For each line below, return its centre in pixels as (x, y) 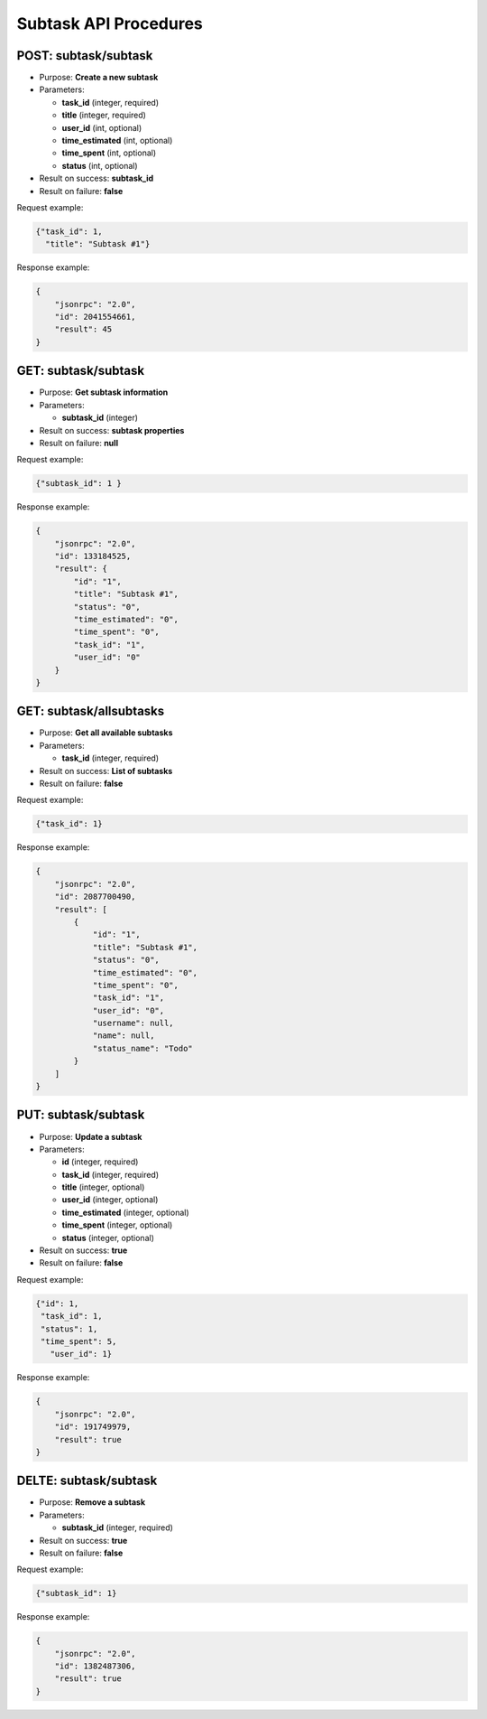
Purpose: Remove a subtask (92, 1502)
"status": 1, (69, 1329)
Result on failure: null (79, 443)
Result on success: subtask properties (112, 430)
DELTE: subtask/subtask (87, 1481)
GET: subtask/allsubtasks (91, 711)
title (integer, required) (104, 115)
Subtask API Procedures (110, 23)
